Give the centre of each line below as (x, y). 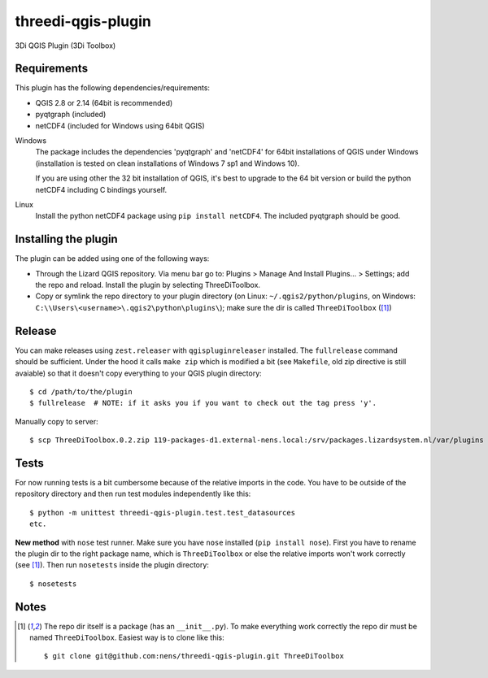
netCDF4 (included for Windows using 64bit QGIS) (120, 125)
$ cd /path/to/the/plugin (81, 391)
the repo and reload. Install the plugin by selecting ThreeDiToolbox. (148, 285)
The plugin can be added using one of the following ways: (112, 259)
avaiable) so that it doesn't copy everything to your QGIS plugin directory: (138, 373)
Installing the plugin (66, 239)
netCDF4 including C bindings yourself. (101, 189)
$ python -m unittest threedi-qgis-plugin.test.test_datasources (163, 513)
